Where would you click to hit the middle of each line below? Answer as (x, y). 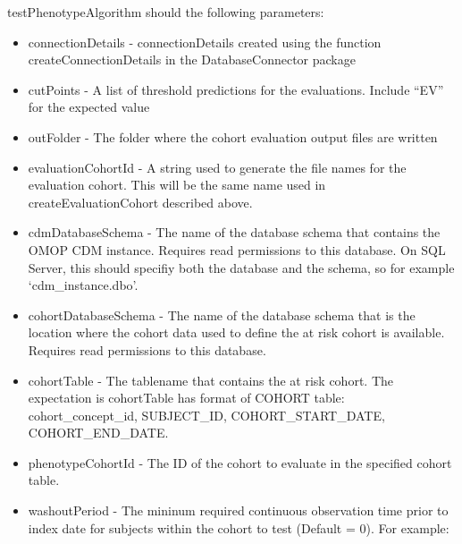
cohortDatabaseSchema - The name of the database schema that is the (222, 314)
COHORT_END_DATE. (98, 433)
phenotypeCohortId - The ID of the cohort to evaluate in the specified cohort (240, 462)
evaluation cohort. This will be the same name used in (177, 185)
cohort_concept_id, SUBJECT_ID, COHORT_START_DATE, (206, 415)
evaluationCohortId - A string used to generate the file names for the (217, 167)
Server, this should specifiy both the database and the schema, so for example (241, 267)
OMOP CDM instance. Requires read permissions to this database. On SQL (237, 249)
